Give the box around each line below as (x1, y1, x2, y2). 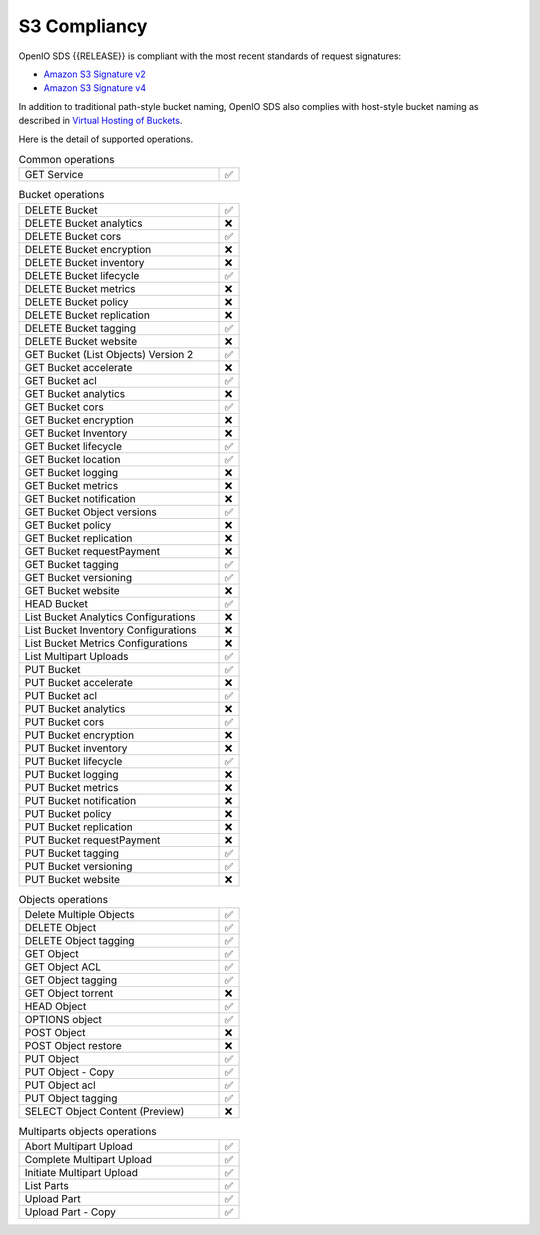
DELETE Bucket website (24, 334, 138, 348)
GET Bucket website (24, 583, 120, 597)
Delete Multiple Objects (24, 908, 135, 922)
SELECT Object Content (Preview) (24, 1105, 185, 1119)
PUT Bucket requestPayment (24, 833, 161, 847)
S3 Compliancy (18, 15, 148, 37)
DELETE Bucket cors (24, 229, 122, 243)
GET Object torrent (24, 986, 114, 1000)
